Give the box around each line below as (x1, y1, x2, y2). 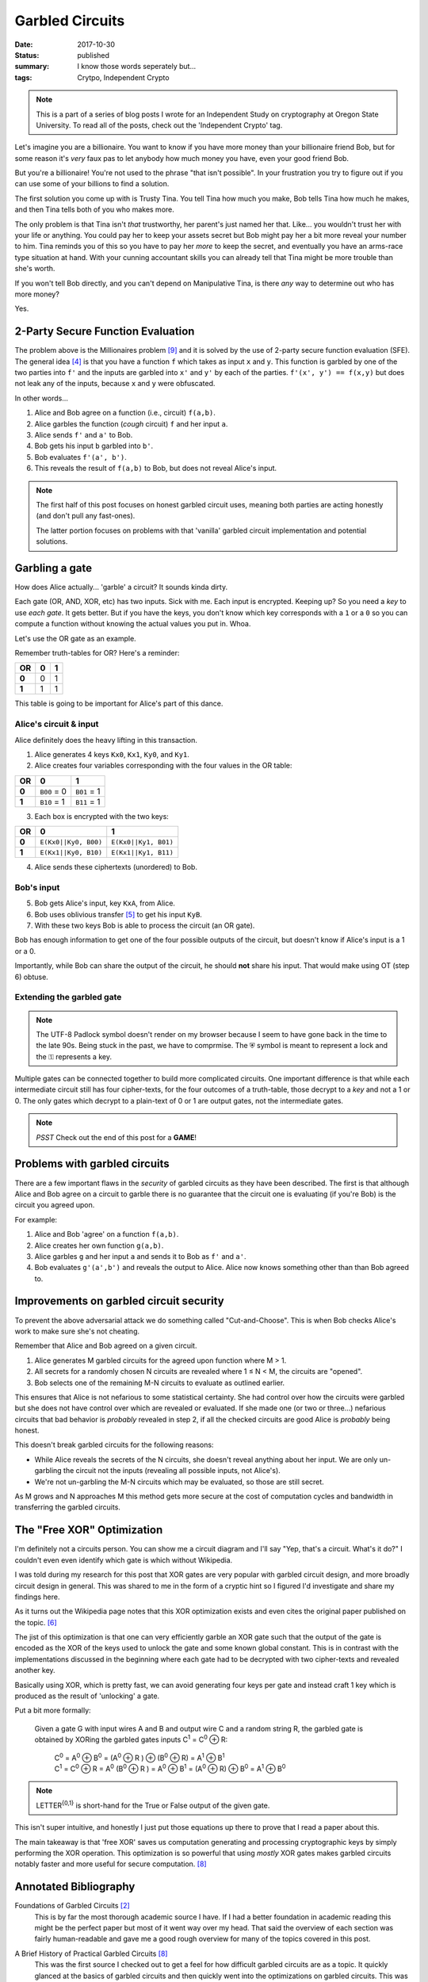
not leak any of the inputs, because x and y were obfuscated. (14, 379, 216, 388)
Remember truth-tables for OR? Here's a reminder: (14, 648, 180, 657)
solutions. (36, 537, 68, 546)
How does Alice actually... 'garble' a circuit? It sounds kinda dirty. (14, 583, 228, 592)
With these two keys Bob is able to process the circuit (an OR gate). (34, 920, 255, 930)
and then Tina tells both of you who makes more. (14, 205, 174, 214)
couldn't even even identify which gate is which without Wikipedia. (14, 1555, 233, 1565)
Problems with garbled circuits (14, 1157, 170, 1171)
